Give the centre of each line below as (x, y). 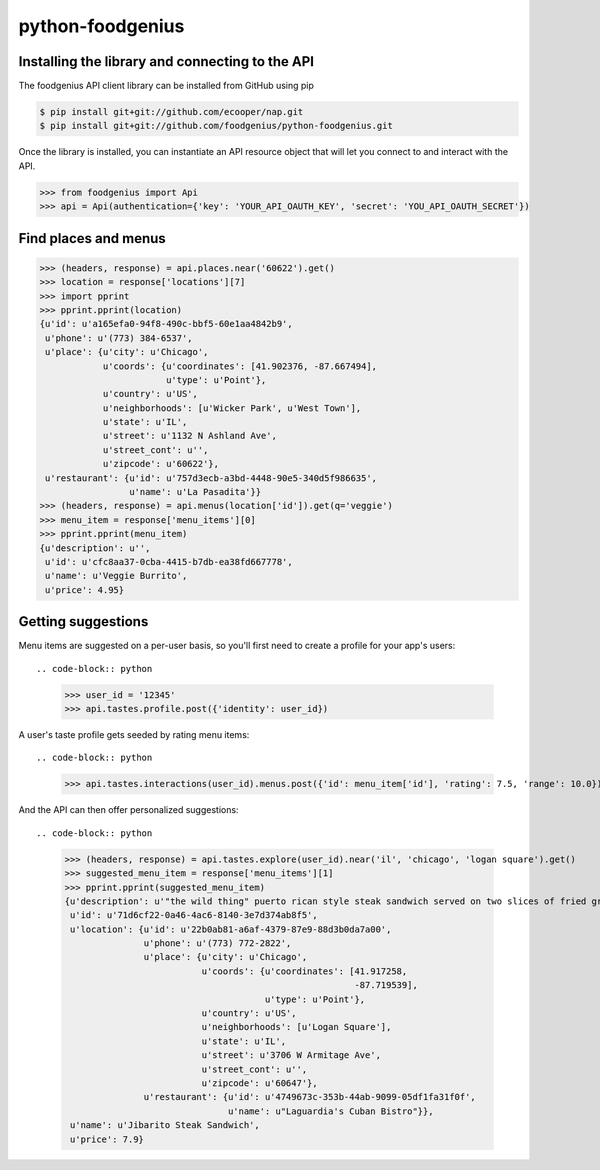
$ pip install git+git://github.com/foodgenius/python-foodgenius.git (216, 126)
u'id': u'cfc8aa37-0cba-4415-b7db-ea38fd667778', (169, 561)
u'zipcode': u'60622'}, (161, 464)
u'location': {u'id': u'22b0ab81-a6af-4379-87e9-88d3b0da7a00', (231, 929)
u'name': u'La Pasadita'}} (195, 492)
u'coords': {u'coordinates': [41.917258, (304, 971)
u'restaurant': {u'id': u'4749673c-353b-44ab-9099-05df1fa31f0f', (310, 1097)
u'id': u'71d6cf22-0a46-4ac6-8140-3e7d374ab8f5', (194, 915)
